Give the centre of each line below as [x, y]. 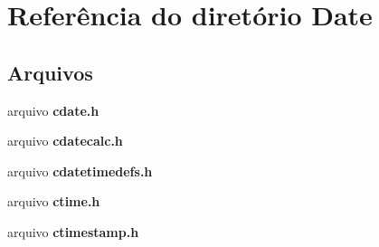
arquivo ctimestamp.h [73, 231]
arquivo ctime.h [54, 201]
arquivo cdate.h [53, 110]
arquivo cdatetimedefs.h [80, 171]
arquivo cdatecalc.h [65, 141]
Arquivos [50, 72]
